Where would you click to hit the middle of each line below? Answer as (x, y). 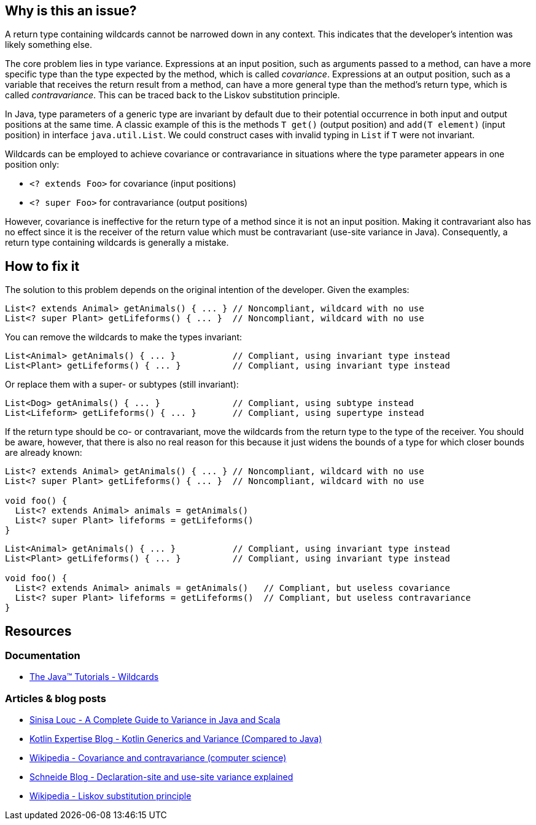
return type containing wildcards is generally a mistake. (117, 243)
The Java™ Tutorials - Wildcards (94, 677)
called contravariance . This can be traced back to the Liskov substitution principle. (173, 95)
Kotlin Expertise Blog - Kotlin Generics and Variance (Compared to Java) (176, 739)
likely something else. (49, 45)
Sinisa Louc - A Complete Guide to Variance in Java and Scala (155, 720)
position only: (32, 165)
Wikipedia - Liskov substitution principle (111, 796)
